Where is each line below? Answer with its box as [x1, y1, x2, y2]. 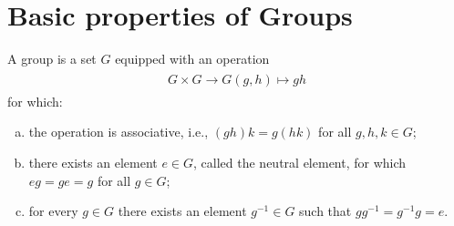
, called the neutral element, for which [193, 152, 407, 171]
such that [299, 201, 352, 221]
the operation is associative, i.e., [28, 122, 209, 141]
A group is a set [7, 49, 97, 68]
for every [28, 201, 78, 221]
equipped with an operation [115, 49, 270, 68]
